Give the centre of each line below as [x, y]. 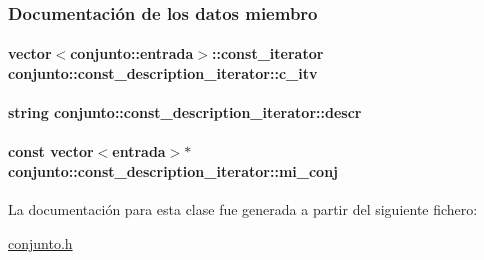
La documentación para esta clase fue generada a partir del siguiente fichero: [243, 209]
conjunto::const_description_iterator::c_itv [163, 73]
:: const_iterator [267, 53]
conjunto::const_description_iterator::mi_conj [173, 171]
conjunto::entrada [132, 53]
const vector [51, 151]
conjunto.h [40, 242]
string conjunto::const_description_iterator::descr [185, 112]
